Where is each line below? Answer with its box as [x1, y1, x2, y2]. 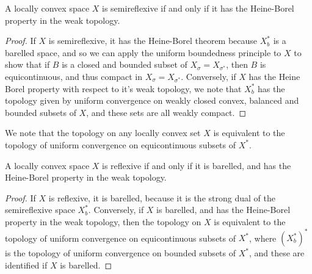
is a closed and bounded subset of [62, 58, 187, 71]
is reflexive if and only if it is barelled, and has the [102, 159, 291, 171]
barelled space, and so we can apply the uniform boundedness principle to [5, 46, 281, 59]
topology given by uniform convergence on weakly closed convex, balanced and [5, 94, 299, 107]
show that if [5, 58, 50, 71]
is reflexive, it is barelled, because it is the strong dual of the [48, 191, 275, 204]
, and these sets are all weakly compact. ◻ [86, 106, 247, 118]
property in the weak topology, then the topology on [5, 215, 201, 228]
